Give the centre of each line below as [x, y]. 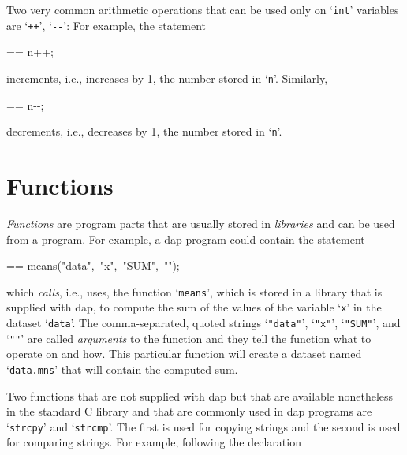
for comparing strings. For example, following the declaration [154, 442]
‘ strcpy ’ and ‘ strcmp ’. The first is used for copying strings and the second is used [203, 426]
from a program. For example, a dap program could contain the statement [186, 239]
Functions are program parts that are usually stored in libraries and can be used [201, 223]
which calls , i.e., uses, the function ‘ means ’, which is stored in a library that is [194, 291]
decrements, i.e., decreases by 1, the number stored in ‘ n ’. [144, 131]
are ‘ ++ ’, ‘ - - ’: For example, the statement [106, 25]
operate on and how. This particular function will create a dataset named [184, 354]
